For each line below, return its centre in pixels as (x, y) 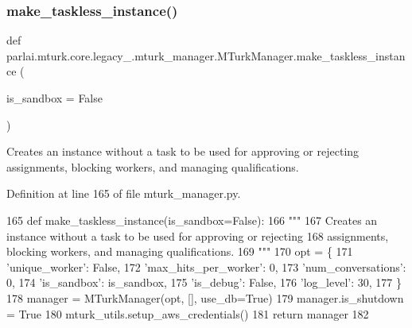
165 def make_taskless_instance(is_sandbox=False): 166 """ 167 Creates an (192, 220)
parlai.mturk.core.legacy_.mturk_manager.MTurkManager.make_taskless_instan (206, 55)
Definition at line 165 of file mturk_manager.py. (124, 193)
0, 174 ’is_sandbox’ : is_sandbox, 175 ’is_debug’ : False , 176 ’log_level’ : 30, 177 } (204, 282)
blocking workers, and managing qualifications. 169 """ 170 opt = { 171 (180, 251)
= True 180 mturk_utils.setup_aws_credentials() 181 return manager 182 (188, 313)
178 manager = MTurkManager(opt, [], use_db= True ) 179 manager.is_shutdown (205, 297)
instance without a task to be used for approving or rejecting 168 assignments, (198, 235)
